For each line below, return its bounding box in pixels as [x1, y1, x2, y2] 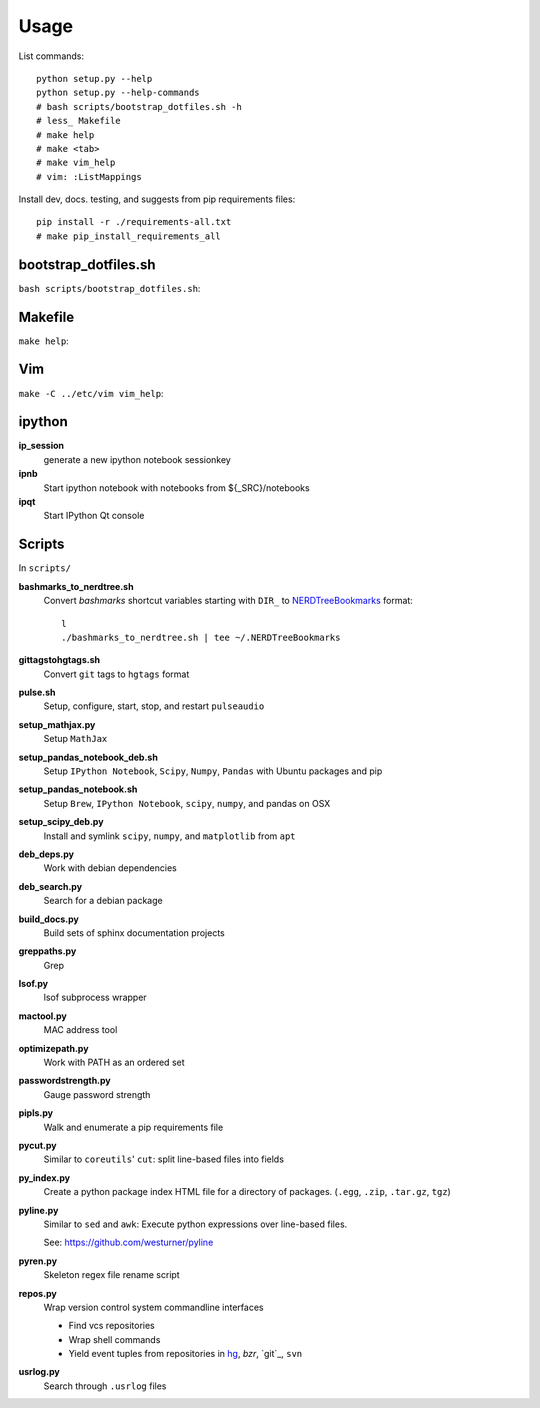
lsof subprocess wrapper [43, 991, 147, 1004]
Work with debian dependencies [43, 862, 177, 874]
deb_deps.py [18, 848, 75, 860]
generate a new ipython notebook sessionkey [43, 453, 232, 465]
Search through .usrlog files [43, 1380, 167, 1392]
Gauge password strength [43, 1088, 151, 1100]
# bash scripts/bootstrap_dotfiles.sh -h [36, 101, 242, 112]
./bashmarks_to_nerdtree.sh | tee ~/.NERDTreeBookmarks [61, 631, 341, 643]
